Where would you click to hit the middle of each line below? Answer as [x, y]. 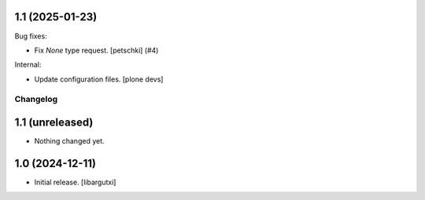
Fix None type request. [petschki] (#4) [96, 50]
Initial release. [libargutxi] [75, 182]
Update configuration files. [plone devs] [99, 79]
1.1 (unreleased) [54, 123]
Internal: [28, 65]
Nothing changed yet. [70, 141]
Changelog [36, 100]
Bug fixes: [31, 36]
